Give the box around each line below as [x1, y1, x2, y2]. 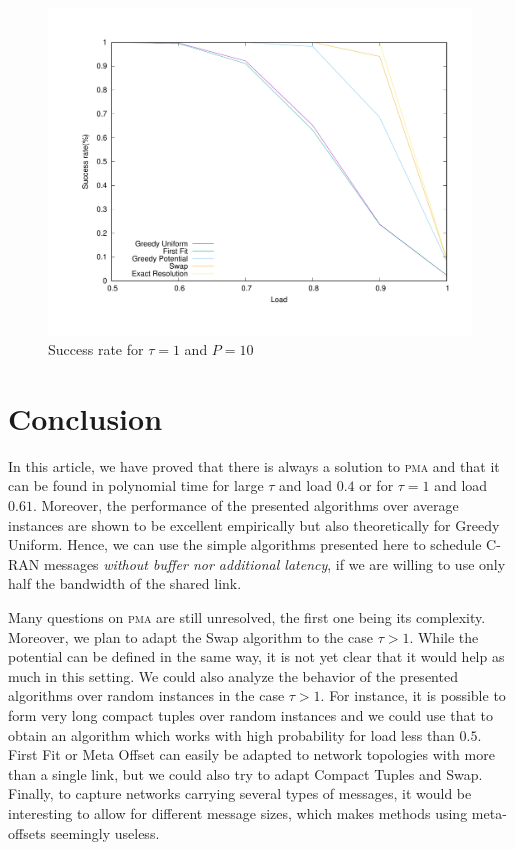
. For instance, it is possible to [320, 685, 506, 706]
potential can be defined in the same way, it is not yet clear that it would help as [8, 646, 505, 667]
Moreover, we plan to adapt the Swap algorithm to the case [8, 626, 373, 647]
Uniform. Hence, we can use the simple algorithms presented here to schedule [8, 534, 482, 555]
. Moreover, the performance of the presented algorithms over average [32, 495, 459, 516]
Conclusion [8, 397, 163, 438]
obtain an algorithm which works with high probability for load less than [8, 724, 455, 745]
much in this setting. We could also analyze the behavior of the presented [8, 665, 458, 686]
